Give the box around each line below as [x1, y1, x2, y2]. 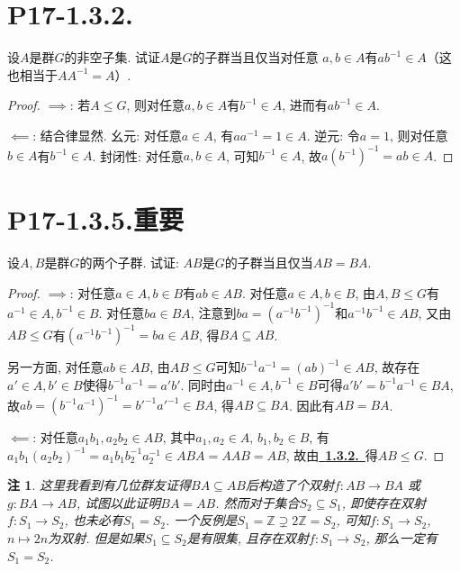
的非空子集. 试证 [64, 48, 161, 67]
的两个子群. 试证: [79, 253, 179, 272]
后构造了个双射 [245, 476, 334, 494]
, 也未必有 [64, 511, 123, 530]
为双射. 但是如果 [48, 528, 145, 547]
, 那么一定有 [365, 528, 437, 547]
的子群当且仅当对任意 [192, 48, 319, 67]
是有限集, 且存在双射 [186, 528, 310, 547]
